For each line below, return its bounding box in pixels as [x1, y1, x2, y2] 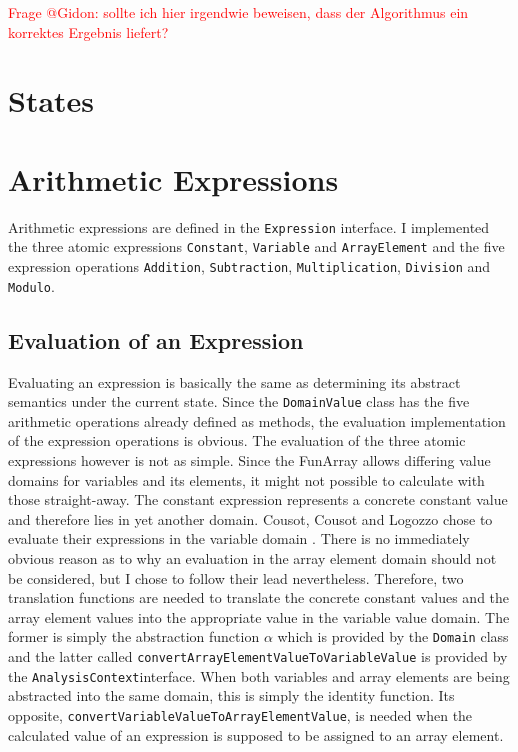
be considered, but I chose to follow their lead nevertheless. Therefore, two [8, 567, 464, 588]
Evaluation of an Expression [8, 324, 304, 355]
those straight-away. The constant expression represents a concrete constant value [8, 489, 508, 510]
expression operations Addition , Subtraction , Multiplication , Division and [8, 256, 491, 276]
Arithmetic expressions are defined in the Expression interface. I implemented [8, 216, 490, 237]
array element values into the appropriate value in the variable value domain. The [8, 606, 510, 627]
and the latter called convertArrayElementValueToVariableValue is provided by [8, 645, 508, 666]
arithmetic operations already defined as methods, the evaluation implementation [8, 410, 506, 431]
